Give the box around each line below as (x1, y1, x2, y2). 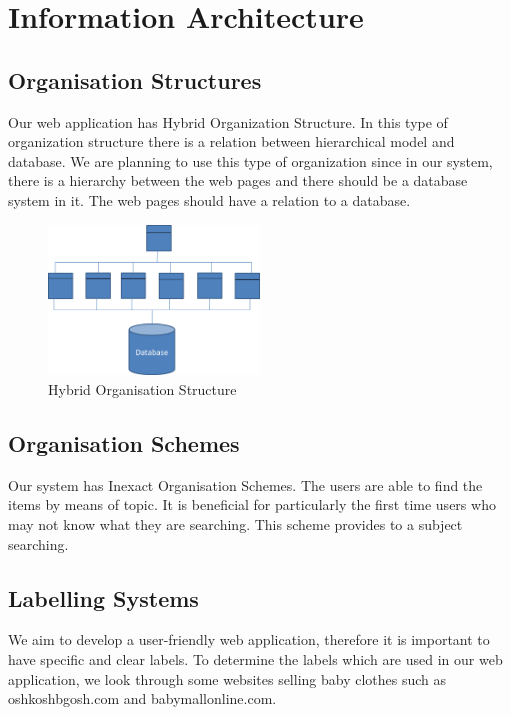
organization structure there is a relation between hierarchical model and (8, 131, 455, 152)
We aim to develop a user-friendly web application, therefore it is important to (8, 629, 490, 650)
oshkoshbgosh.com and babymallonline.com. (8, 688, 277, 709)
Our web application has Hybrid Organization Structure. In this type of (8, 111, 448, 132)
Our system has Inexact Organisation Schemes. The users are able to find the (8, 474, 483, 495)
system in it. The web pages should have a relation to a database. (8, 189, 411, 210)
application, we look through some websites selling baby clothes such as (8, 668, 447, 689)
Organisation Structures (8, 64, 262, 95)
